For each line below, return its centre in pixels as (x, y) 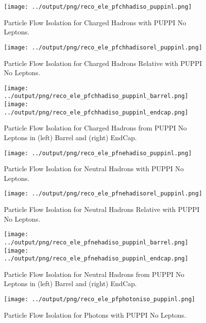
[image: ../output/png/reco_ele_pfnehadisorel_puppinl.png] (103, 194)
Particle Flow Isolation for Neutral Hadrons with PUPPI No (94, 169)
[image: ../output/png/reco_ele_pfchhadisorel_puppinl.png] (103, 47)
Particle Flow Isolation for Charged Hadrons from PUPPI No (95, 128)
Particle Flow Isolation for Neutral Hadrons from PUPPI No (94, 274)
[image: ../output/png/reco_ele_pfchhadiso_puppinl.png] (98, 7)
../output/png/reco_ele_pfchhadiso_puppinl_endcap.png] (96, 112)
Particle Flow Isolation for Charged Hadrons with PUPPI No (95, 22)
